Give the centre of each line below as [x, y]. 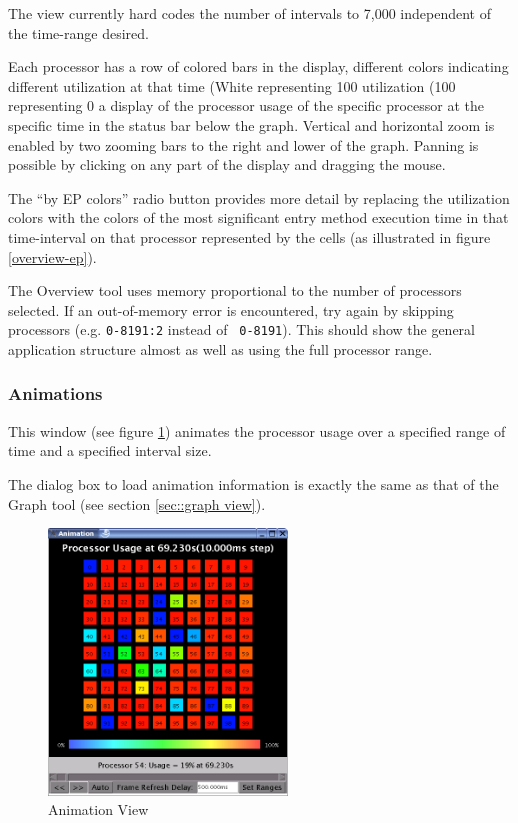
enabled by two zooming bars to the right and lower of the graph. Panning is [243, 144]
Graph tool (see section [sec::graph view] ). [137, 503]
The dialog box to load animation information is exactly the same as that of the [253, 483]
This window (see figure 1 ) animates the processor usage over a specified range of [257, 430]
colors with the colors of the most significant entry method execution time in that [258, 217]
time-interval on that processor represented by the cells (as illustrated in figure [249, 236]
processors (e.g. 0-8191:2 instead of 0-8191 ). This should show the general [241, 329]
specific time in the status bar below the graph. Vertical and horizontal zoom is [251, 124]
